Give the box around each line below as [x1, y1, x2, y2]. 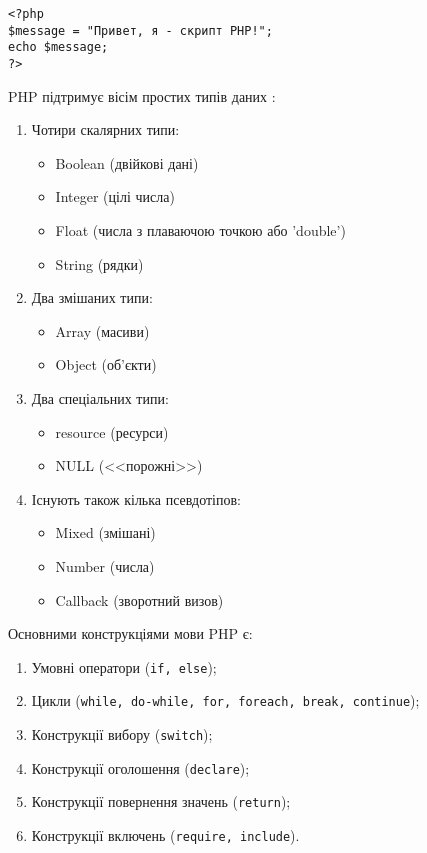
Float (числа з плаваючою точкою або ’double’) [55, 220, 346, 240]
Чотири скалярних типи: [31, 119, 180, 140]
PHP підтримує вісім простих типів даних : [8, 85, 276, 106]
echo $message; [8, 40, 109, 55]
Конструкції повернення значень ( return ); [31, 791, 291, 812]
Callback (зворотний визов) [55, 589, 224, 610]
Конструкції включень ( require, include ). [31, 825, 300, 845]
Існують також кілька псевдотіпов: [31, 488, 242, 509]
